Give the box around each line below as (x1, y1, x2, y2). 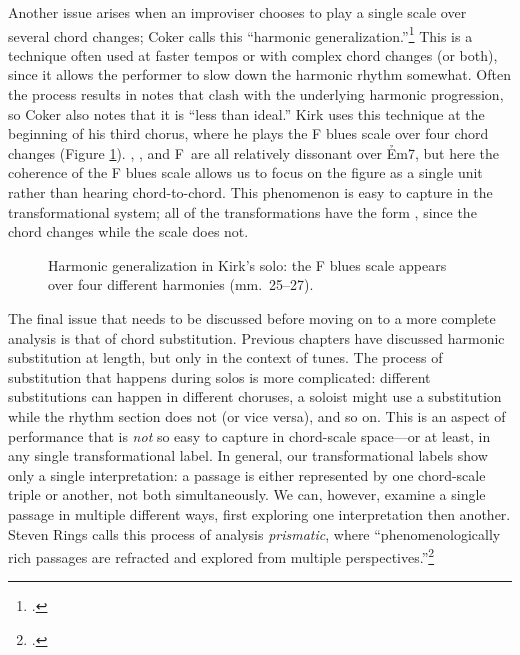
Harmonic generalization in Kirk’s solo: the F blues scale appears (48, 254, 447, 275)
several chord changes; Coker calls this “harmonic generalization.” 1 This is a (8, 22, 473, 46)
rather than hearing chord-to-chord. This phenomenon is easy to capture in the (8, 182, 493, 202)
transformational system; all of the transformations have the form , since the (8, 201, 477, 222)
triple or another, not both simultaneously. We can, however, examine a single (8, 484, 486, 505)
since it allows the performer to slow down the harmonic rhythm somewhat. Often (8, 64, 511, 85)
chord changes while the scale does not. (8, 221, 249, 242)
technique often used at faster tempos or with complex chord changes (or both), (8, 44, 498, 65)
